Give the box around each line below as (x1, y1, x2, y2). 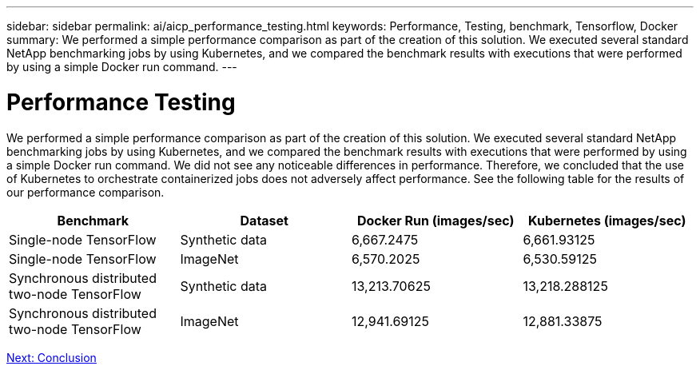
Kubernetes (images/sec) (528, 212, 686, 229)
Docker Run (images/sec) (356, 212, 515, 229)
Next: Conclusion (6, 350, 97, 364)
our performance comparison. (6, 185, 165, 199)
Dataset (240, 212, 288, 229)
